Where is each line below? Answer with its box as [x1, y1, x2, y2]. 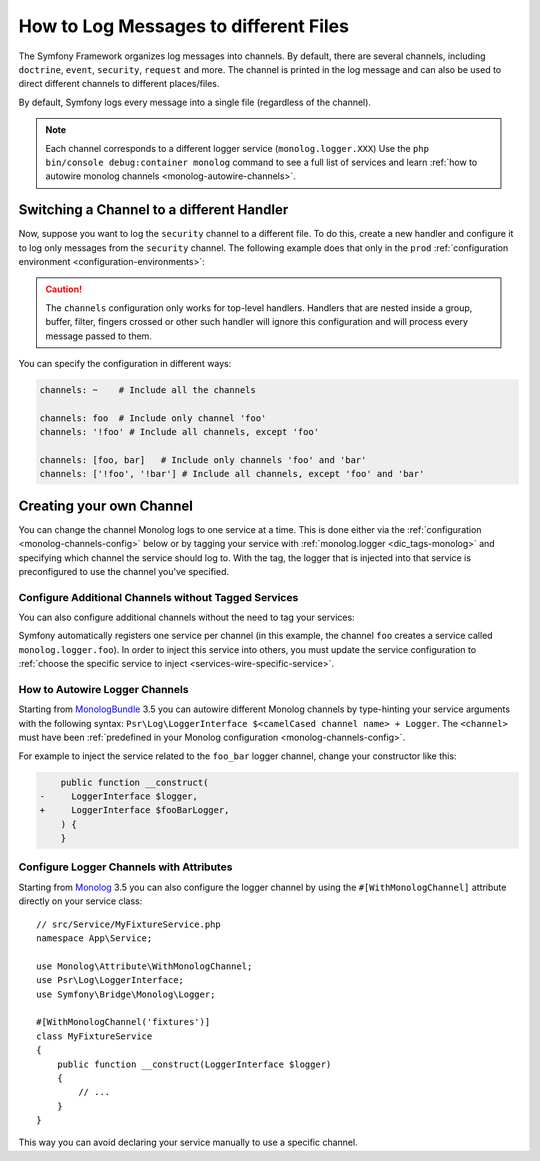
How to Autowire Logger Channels [18, 683, 189, 696]
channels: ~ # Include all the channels [39, 384, 257, 395]
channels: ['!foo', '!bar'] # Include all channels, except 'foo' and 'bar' [39, 468, 425, 480]
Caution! [45, 283, 83, 295]
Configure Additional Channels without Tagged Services [18, 590, 299, 604]
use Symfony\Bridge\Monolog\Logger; [36, 988, 216, 1000]
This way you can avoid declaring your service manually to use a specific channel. [18, 1136, 359, 1149]
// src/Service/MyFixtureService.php [36, 918, 222, 930]
